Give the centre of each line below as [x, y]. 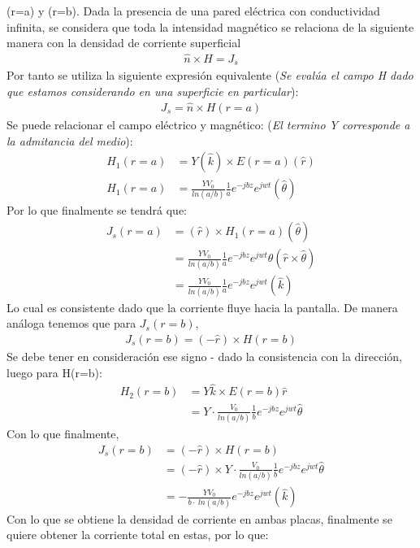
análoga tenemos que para [71, 323]
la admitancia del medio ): [70, 140]
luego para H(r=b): [54, 372]
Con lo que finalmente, [63, 434]
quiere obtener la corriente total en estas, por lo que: [138, 535]
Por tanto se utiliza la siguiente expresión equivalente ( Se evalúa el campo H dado [210, 75]
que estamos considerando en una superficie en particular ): [153, 91]
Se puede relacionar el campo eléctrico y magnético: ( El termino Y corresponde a [208, 124]
